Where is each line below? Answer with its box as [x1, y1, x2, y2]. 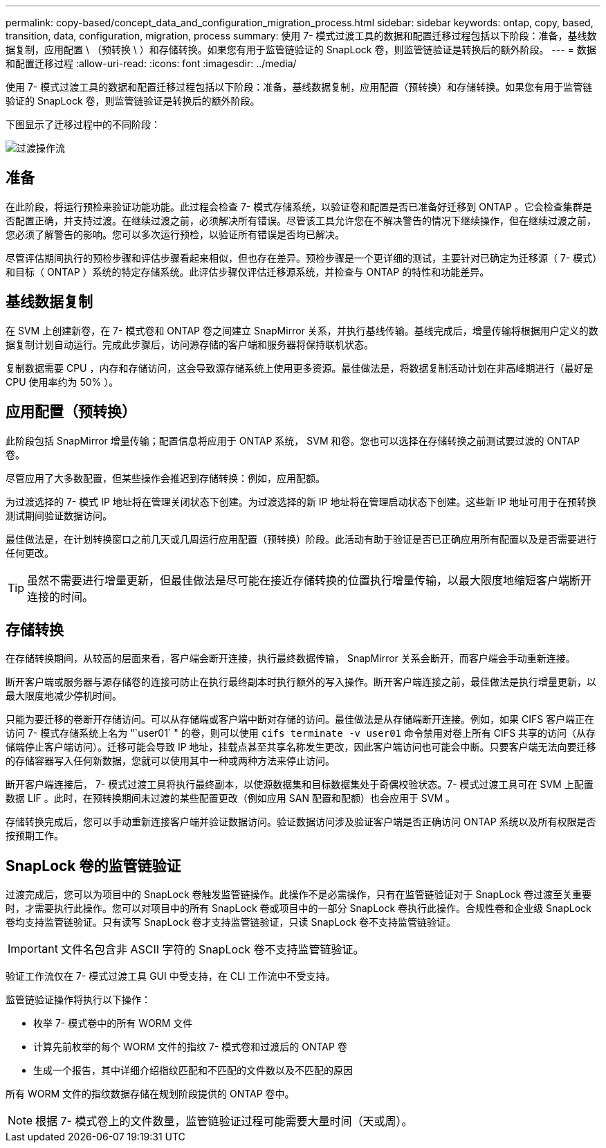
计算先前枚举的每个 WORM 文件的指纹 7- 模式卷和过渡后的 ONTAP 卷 [33, 1041, 347, 1053]
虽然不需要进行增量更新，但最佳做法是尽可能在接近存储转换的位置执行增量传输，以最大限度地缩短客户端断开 [27, 573, 592, 587]
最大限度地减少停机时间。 [6, 690, 122, 702]
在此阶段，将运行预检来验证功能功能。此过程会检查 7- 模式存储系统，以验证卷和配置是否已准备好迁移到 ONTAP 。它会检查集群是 [6, 200, 592, 213]
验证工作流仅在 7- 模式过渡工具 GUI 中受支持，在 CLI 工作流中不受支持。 [6, 970, 336, 983]
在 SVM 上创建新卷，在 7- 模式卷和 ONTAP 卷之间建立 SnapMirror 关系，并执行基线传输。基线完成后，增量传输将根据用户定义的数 [6, 324, 598, 337]
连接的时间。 [27, 589, 94, 604]
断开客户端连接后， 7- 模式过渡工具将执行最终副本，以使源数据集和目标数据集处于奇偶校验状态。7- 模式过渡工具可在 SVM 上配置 [6, 778, 594, 791]
